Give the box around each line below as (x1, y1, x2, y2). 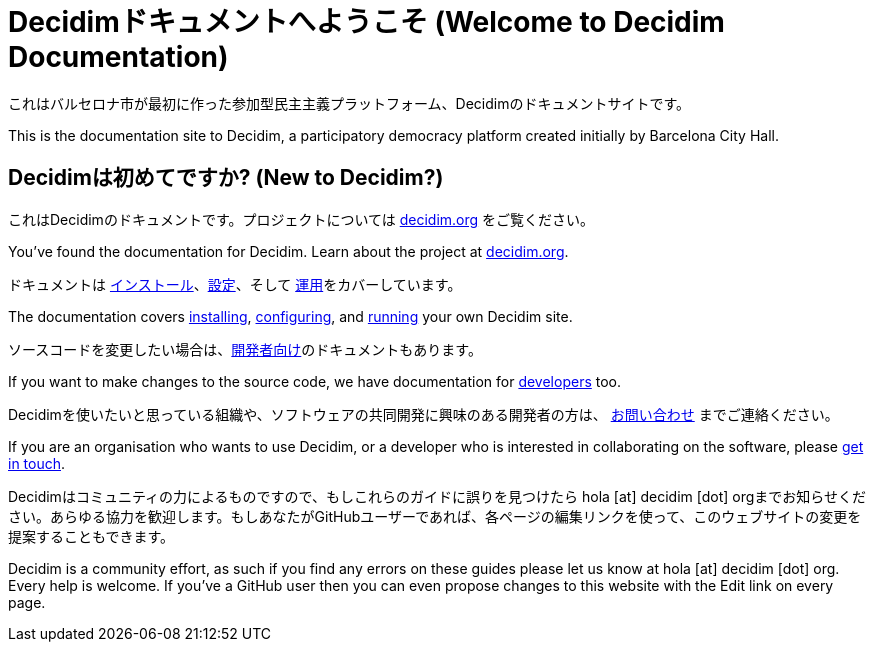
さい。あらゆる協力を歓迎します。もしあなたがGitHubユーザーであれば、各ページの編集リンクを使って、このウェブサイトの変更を (8, 507, 862, 525)
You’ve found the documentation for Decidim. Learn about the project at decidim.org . (8, 242, 569, 260)
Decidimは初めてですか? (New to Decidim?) (8, 165, 444, 191)
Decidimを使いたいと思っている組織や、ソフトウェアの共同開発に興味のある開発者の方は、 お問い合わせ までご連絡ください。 (8, 405, 839, 423)
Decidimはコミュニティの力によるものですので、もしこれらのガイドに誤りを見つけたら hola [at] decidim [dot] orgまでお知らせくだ (8, 487, 867, 505)
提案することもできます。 (8, 527, 175, 545)
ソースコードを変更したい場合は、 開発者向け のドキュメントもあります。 (8, 340, 482, 358)
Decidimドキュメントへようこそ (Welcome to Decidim (8, 5, 725, 39)
